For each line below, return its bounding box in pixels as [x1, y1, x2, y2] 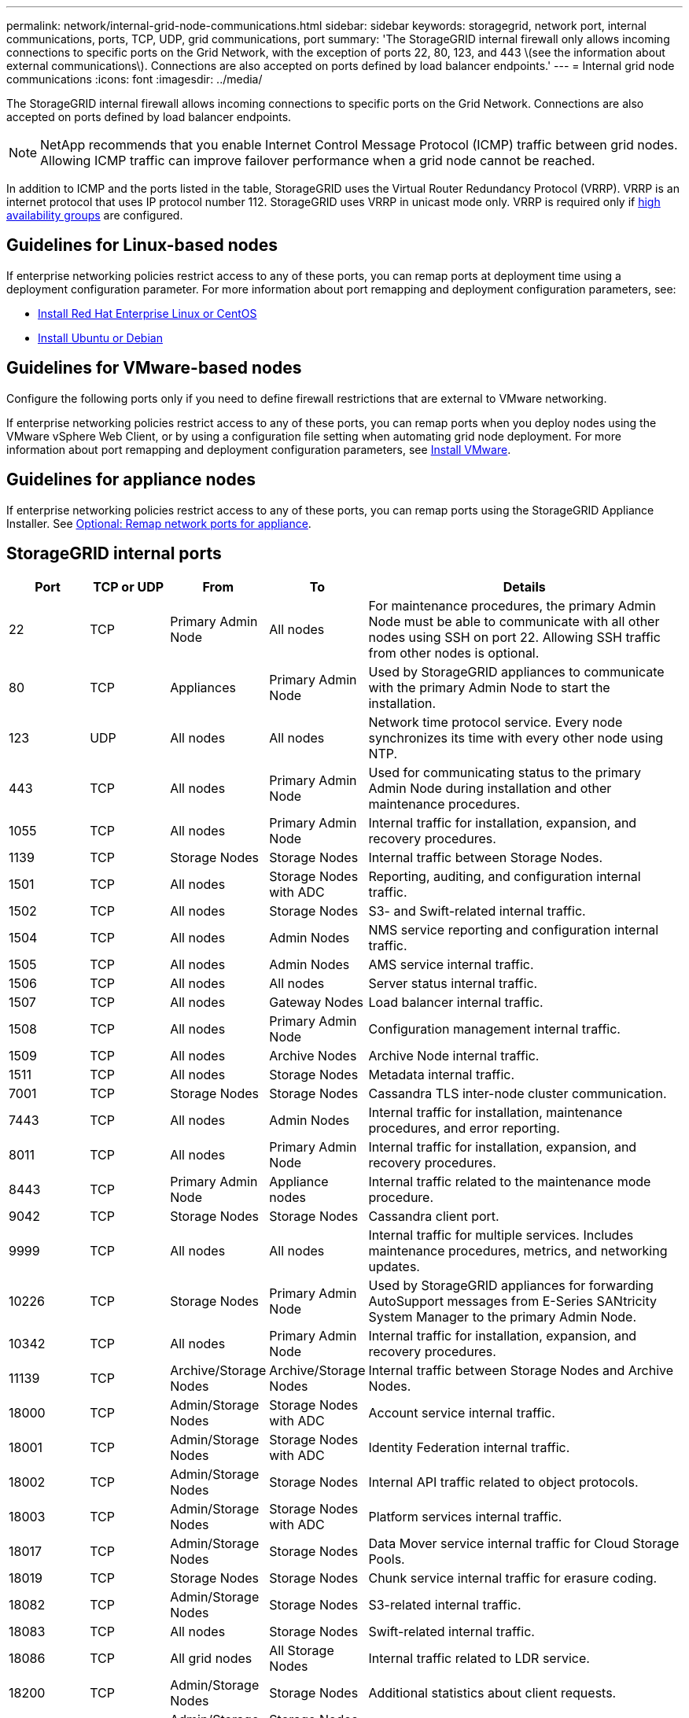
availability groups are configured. [6, 208, 183, 222]
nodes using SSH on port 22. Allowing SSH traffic [368, 629, 661, 646]
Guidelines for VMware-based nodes [6, 358, 302, 378]
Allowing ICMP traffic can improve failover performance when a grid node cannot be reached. [40, 153, 595, 168]
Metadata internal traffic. [368, 1067, 515, 1083]
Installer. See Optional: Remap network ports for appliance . [6, 516, 311, 530]
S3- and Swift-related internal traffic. [368, 903, 586, 920]
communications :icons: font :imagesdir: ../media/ [6, 72, 263, 86]
